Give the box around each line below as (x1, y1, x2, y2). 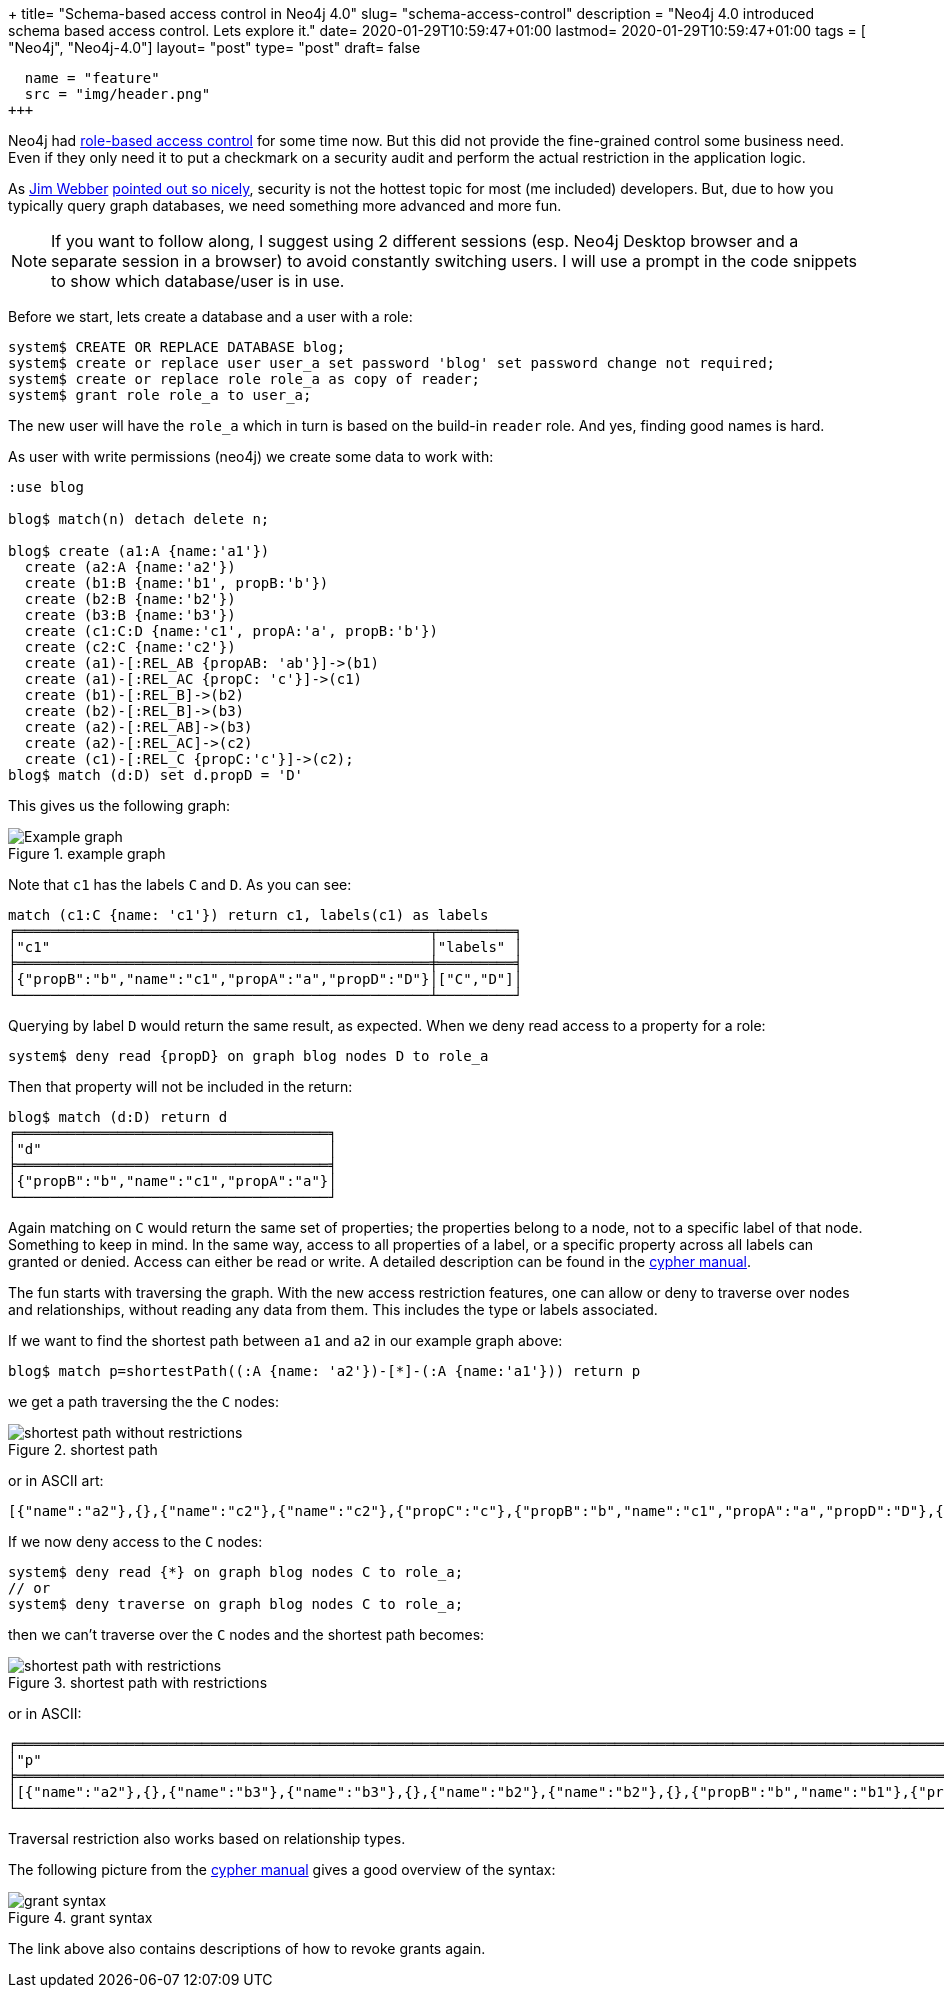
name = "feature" (24, 70, 160, 86)
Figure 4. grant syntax (8, 1909, 153, 1926)
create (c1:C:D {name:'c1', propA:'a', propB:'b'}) (24, 623, 438, 639)
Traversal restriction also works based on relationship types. (8, 1830, 406, 1847)
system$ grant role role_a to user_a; (8, 387, 312, 403)
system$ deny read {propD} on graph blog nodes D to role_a (8, 1048, 489, 1064)
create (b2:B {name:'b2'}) (24, 591, 236, 607)
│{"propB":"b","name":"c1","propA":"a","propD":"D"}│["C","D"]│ (8, 971, 523, 987)
